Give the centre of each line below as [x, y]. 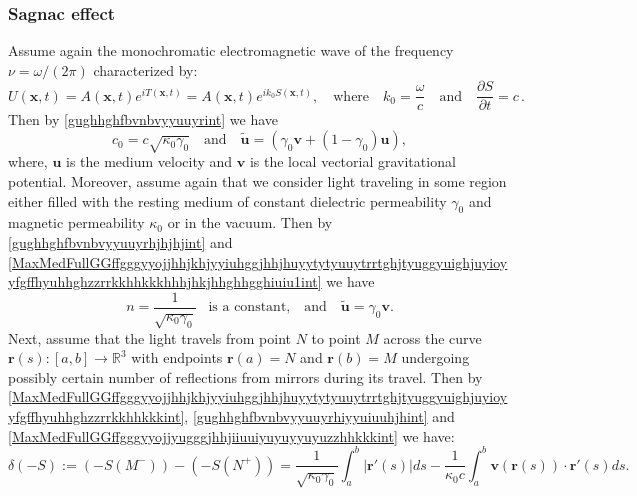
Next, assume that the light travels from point [150, 337]
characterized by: [145, 69]
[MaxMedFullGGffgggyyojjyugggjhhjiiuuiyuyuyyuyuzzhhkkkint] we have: [231, 435]
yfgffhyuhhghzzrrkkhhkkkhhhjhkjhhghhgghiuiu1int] [165, 281]
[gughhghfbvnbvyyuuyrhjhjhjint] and [120, 242]
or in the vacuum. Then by [250, 222]
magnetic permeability [76, 222]
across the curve [432, 337]
